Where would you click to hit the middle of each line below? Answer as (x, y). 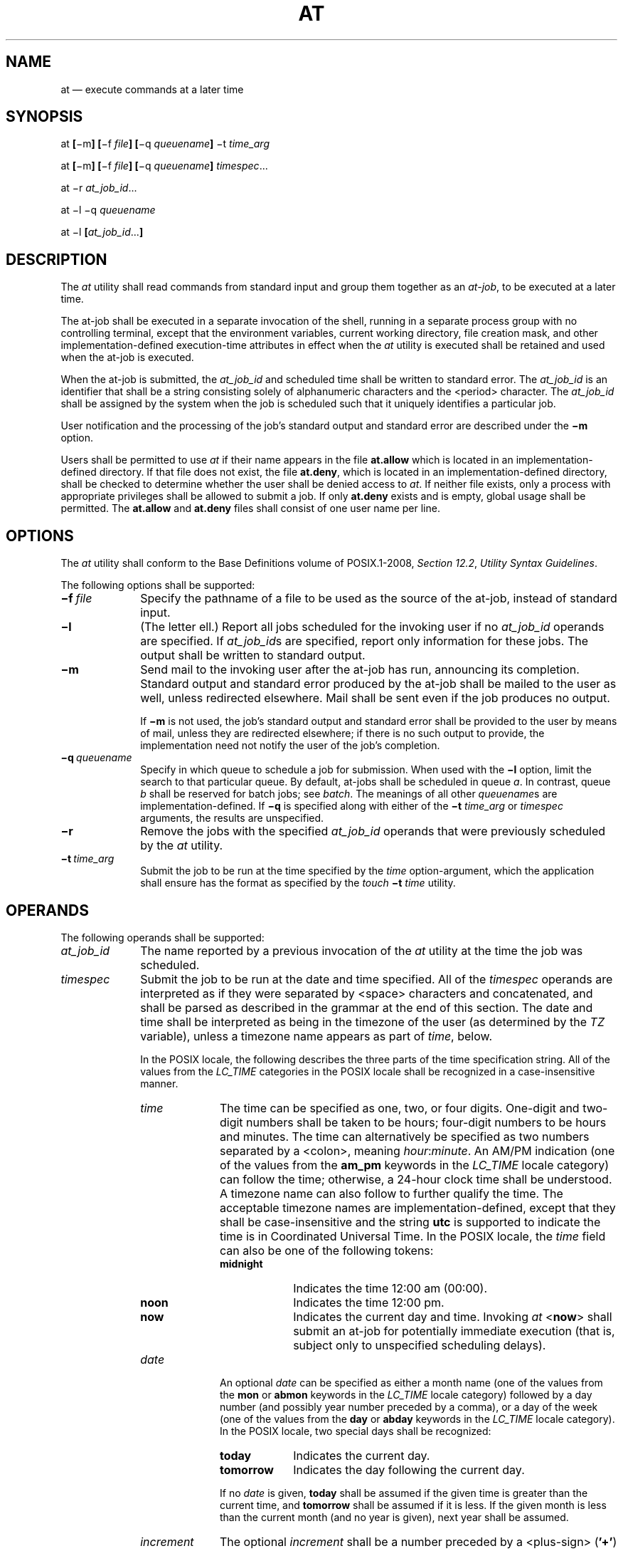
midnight (241, 1263)
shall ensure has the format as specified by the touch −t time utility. (298, 883)
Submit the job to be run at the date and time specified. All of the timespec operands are (377, 979)
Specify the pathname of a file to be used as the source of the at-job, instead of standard (379, 599)
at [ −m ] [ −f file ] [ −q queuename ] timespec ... (164, 166)
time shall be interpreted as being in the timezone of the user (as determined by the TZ (372, 1022)
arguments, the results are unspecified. (232, 818)
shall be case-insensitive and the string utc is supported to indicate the (410, 1222)
